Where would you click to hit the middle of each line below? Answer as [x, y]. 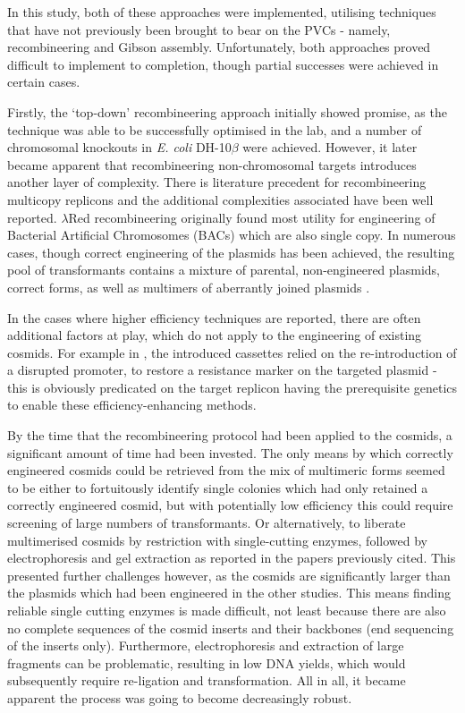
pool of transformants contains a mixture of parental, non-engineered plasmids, [224, 270]
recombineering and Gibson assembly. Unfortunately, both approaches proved [219, 47]
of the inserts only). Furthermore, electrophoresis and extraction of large [206, 645]
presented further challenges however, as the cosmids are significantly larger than [229, 575]
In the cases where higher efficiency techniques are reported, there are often [214, 317]
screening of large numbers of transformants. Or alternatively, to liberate [207, 523]
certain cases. [44, 82]
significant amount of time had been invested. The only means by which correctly [230, 452]
